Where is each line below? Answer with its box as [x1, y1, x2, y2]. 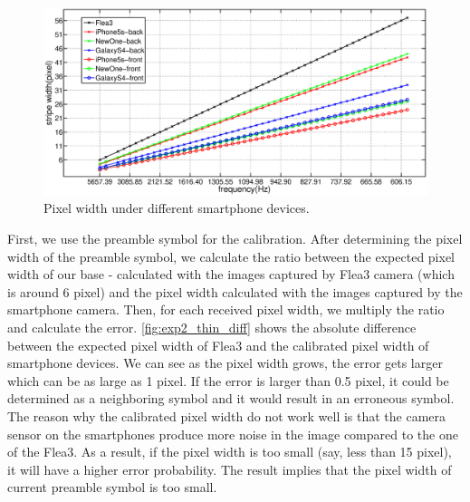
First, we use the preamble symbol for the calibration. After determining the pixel [7, 229, 463, 248]
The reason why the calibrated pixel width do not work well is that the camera [7, 406, 446, 425]
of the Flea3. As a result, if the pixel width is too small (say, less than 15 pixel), [7, 442, 452, 461]
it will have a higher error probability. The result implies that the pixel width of [7, 459, 452, 478]
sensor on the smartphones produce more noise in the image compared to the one [7, 424, 458, 443]
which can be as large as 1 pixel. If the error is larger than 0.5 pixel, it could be [7, 371, 449, 390]
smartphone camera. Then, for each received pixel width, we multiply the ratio [7, 300, 445, 319]
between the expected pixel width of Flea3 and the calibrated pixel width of [7, 335, 429, 354]
